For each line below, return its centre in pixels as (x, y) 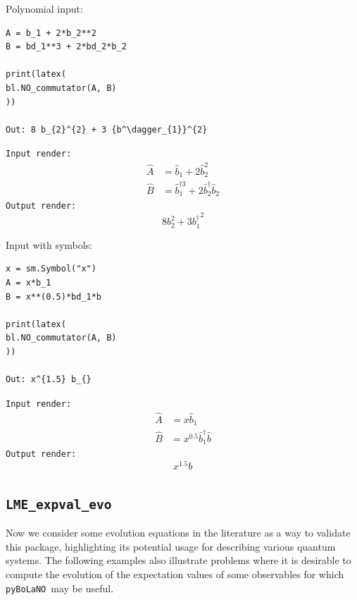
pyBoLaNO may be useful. (60, 588)
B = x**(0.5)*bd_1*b (54, 296)
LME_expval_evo (59, 504)
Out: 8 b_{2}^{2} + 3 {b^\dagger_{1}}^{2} (107, 129)
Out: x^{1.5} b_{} (49, 380)
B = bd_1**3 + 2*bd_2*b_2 (66, 47)
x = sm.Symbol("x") (51, 269)
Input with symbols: (49, 244)
